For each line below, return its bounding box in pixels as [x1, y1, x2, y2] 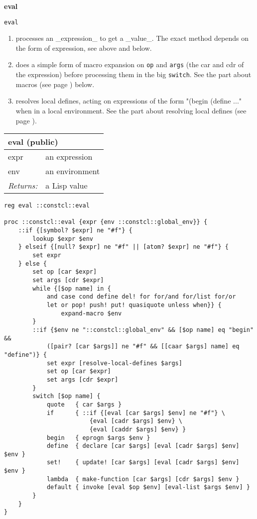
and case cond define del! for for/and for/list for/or [46, 293, 236, 301]
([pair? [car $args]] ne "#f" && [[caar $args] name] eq [46, 343, 240, 350]
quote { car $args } [46, 401, 122, 408]
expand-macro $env [61, 310, 122, 317]
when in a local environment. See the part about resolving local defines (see [15, 105, 247, 115]
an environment [45, 165, 100, 177]
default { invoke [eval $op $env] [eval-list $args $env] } [46, 484, 250, 491]
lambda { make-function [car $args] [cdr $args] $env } [46, 475, 240, 483]
